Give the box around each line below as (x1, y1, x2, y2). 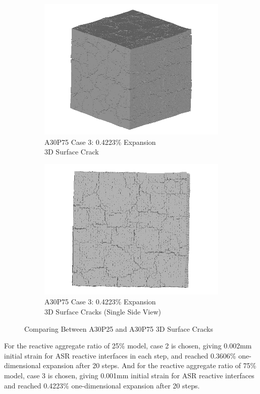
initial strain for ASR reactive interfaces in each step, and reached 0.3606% (4, 350, 236, 361)
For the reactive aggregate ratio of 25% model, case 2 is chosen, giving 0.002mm (4, 340, 252, 351)
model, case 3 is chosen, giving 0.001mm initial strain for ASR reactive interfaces (4, 370, 254, 380)
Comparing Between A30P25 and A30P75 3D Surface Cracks (24, 323, 213, 334)
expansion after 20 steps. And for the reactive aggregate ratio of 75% (43, 360, 256, 371)
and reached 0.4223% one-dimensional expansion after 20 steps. (4, 380, 200, 390)
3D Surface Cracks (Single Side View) (44, 306, 161, 317)
